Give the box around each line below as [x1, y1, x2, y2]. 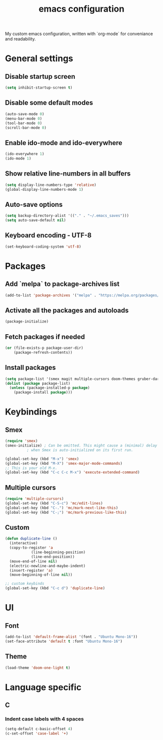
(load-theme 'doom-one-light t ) [5, 665, 70, 670]
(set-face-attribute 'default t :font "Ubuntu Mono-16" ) [5, 639, 123, 644]
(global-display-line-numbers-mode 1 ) [5, 187, 83, 192]
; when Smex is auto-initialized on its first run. [26, 448, 133, 452]
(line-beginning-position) [31, 550, 86, 555]
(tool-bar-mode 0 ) [5, 121, 42, 126]
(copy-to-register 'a [9, 545, 53, 550]
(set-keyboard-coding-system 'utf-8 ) [5, 244, 81, 249]
